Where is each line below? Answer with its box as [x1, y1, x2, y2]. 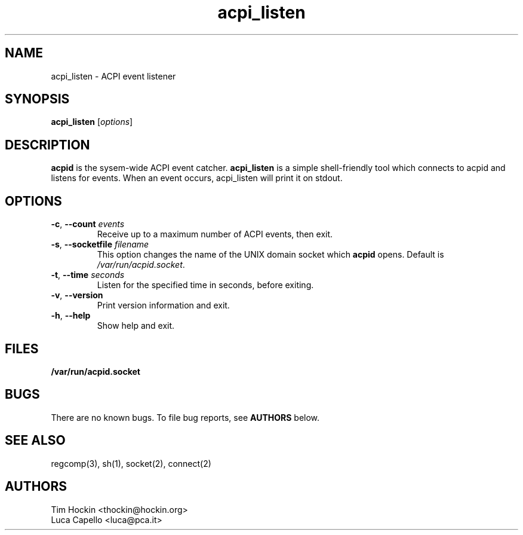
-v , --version [51, 290, 103, 301]
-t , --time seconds [51, 270, 125, 280]
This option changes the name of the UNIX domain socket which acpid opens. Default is [97, 249, 444, 260]
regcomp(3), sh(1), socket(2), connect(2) [51, 458, 211, 469]
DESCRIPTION [5, 137, 90, 152]
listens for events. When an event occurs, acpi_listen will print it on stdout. [51, 173, 343, 184]
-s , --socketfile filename [51, 239, 149, 250]
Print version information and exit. [97, 300, 230, 311]
